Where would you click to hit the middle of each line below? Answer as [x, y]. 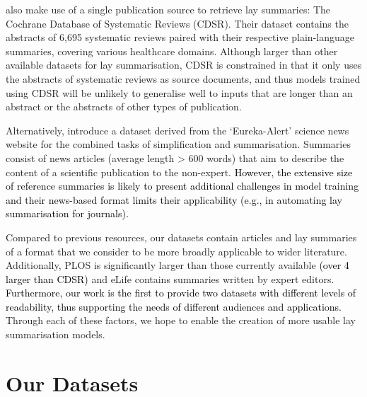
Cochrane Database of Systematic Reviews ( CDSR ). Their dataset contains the [177, 23]
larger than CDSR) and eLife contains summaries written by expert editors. [170, 278]
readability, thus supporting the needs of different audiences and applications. [174, 306]
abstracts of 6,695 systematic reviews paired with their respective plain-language [180, 37]
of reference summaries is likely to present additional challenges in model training [182, 186]
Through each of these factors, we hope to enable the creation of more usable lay [181, 320]
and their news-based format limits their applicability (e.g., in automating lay [174, 199]
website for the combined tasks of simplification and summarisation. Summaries [178, 144]
